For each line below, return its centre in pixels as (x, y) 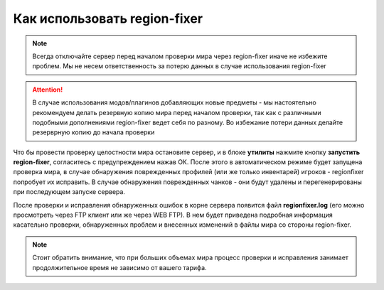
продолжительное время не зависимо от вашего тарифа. (119, 267)
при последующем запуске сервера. (69, 192)
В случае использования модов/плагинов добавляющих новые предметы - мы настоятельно (174, 102)
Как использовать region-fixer (108, 18)
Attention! (48, 90)
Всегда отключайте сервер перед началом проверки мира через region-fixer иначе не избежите (180, 56)
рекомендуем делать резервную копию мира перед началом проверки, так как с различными (177, 112)
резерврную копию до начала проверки (94, 132)
